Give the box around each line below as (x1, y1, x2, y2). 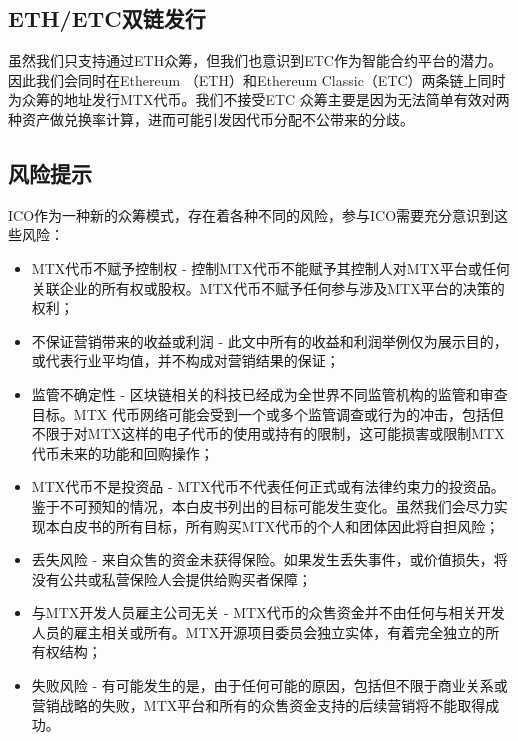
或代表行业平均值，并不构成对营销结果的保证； (31, 350, 340, 371)
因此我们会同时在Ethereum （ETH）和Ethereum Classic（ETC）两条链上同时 (8, 69, 506, 90)
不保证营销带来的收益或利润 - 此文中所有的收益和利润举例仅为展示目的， (31, 330, 508, 351)
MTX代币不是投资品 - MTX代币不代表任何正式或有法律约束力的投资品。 (31, 476, 505, 497)
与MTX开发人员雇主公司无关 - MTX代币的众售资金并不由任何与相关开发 (31, 602, 505, 623)
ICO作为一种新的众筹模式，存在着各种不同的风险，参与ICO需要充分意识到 (8, 204, 495, 225)
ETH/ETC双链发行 (8, 3, 206, 34)
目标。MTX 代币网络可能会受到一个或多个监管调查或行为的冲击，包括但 (31, 403, 504, 424)
